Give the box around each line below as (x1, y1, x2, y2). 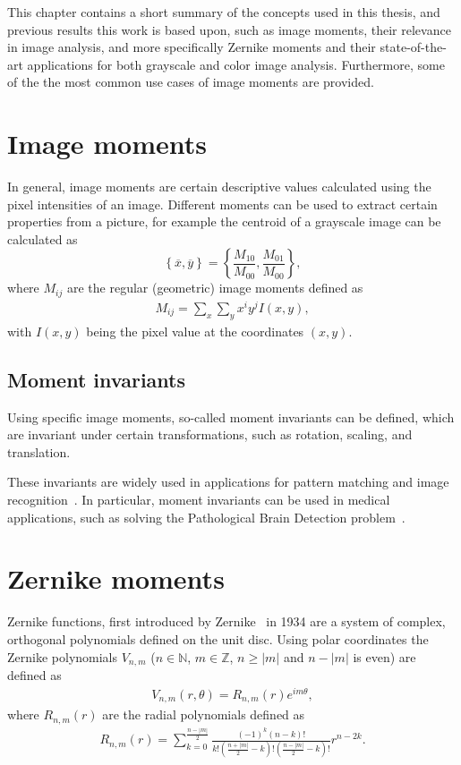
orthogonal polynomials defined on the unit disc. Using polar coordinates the (7, 629, 429, 648)
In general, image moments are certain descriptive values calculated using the (7, 177, 431, 196)
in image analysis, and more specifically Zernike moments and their (7, 38, 376, 56)
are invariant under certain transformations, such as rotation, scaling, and (7, 425, 413, 444)
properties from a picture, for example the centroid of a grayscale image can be (7, 212, 441, 231)
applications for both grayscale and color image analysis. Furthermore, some (27, 55, 445, 73)
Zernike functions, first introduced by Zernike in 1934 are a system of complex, (7, 612, 446, 631)
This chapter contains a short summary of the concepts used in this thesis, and (7, 3, 440, 21)
